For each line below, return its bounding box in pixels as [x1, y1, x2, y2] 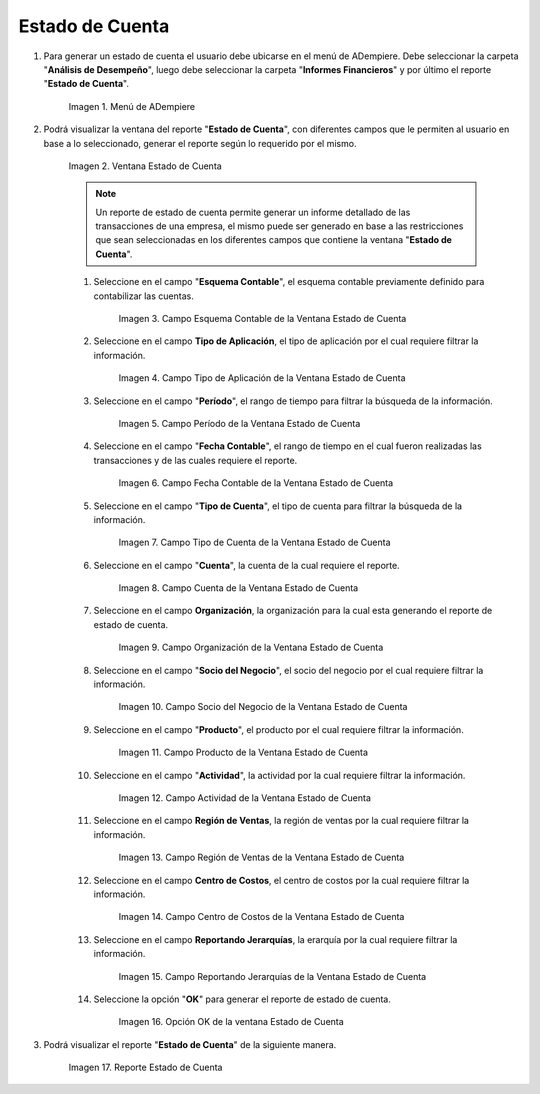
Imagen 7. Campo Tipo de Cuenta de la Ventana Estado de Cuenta [118, 536, 391, 549]
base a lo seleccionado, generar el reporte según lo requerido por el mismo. [43, 137, 357, 149]
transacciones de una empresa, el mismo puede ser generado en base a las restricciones [95, 220, 464, 232]
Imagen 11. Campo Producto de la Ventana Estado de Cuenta [118, 746, 369, 759]
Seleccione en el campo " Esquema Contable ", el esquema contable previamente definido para [93, 276, 485, 288]
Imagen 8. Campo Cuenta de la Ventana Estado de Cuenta [118, 582, 359, 594]
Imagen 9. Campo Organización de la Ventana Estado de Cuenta [118, 641, 384, 654]
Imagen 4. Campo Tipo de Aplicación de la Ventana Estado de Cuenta [118, 372, 406, 384]
